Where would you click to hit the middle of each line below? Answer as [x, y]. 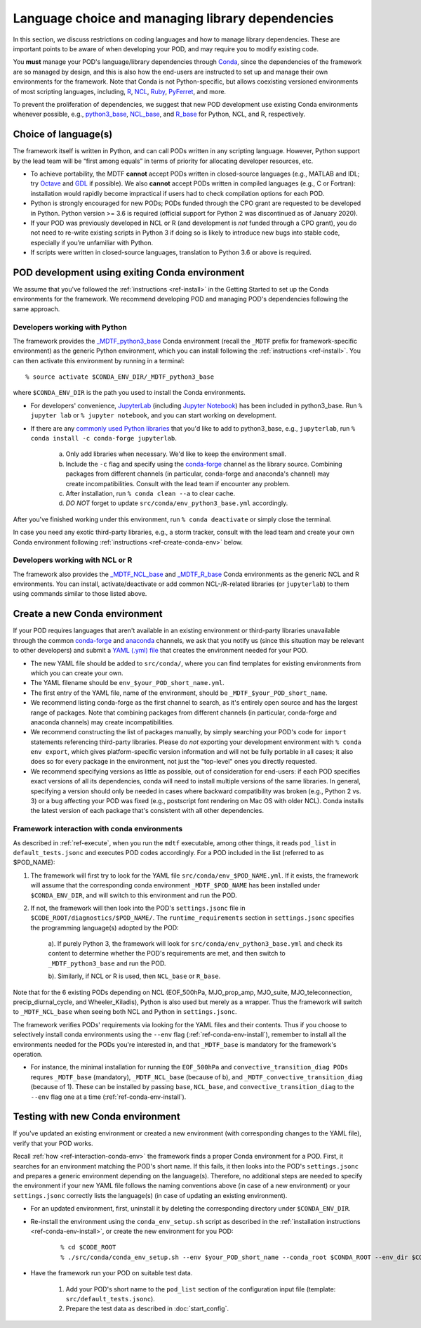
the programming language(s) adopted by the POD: [105, 927]
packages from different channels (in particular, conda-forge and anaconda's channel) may [198, 474]
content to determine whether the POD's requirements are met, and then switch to [167, 953]
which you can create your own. [77, 673]
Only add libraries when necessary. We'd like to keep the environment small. [176, 454]
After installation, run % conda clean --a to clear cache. [150, 493]
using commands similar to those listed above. [80, 594]
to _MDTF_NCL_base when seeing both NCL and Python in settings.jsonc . [125, 1012]
